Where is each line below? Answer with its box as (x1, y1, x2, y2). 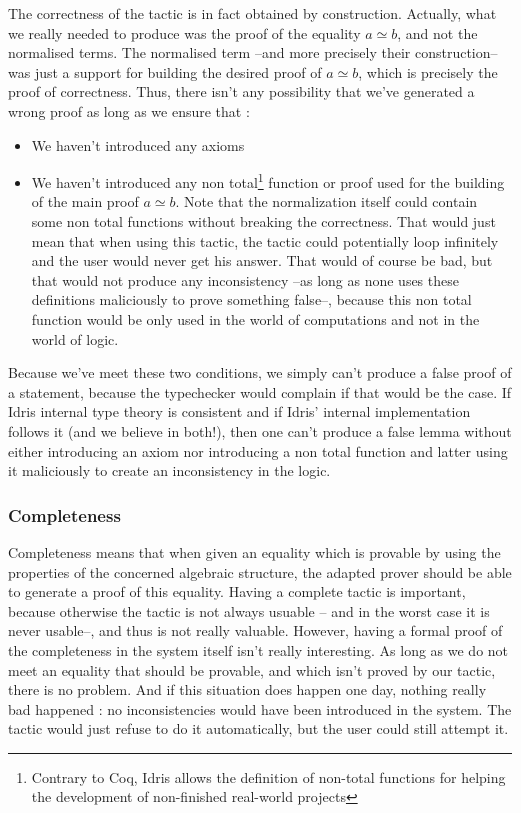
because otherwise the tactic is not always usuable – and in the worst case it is (8, 600, 490, 621)
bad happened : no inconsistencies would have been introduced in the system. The (8, 698, 512, 719)
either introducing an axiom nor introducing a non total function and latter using (8, 440, 508, 461)
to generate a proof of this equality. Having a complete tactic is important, (8, 581, 466, 602)
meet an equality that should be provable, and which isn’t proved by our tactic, (8, 659, 496, 680)
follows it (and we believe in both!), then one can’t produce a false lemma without (8, 420, 512, 441)
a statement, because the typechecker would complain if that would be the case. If (8, 381, 512, 402)
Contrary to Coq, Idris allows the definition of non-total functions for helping (31, 766, 506, 787)
